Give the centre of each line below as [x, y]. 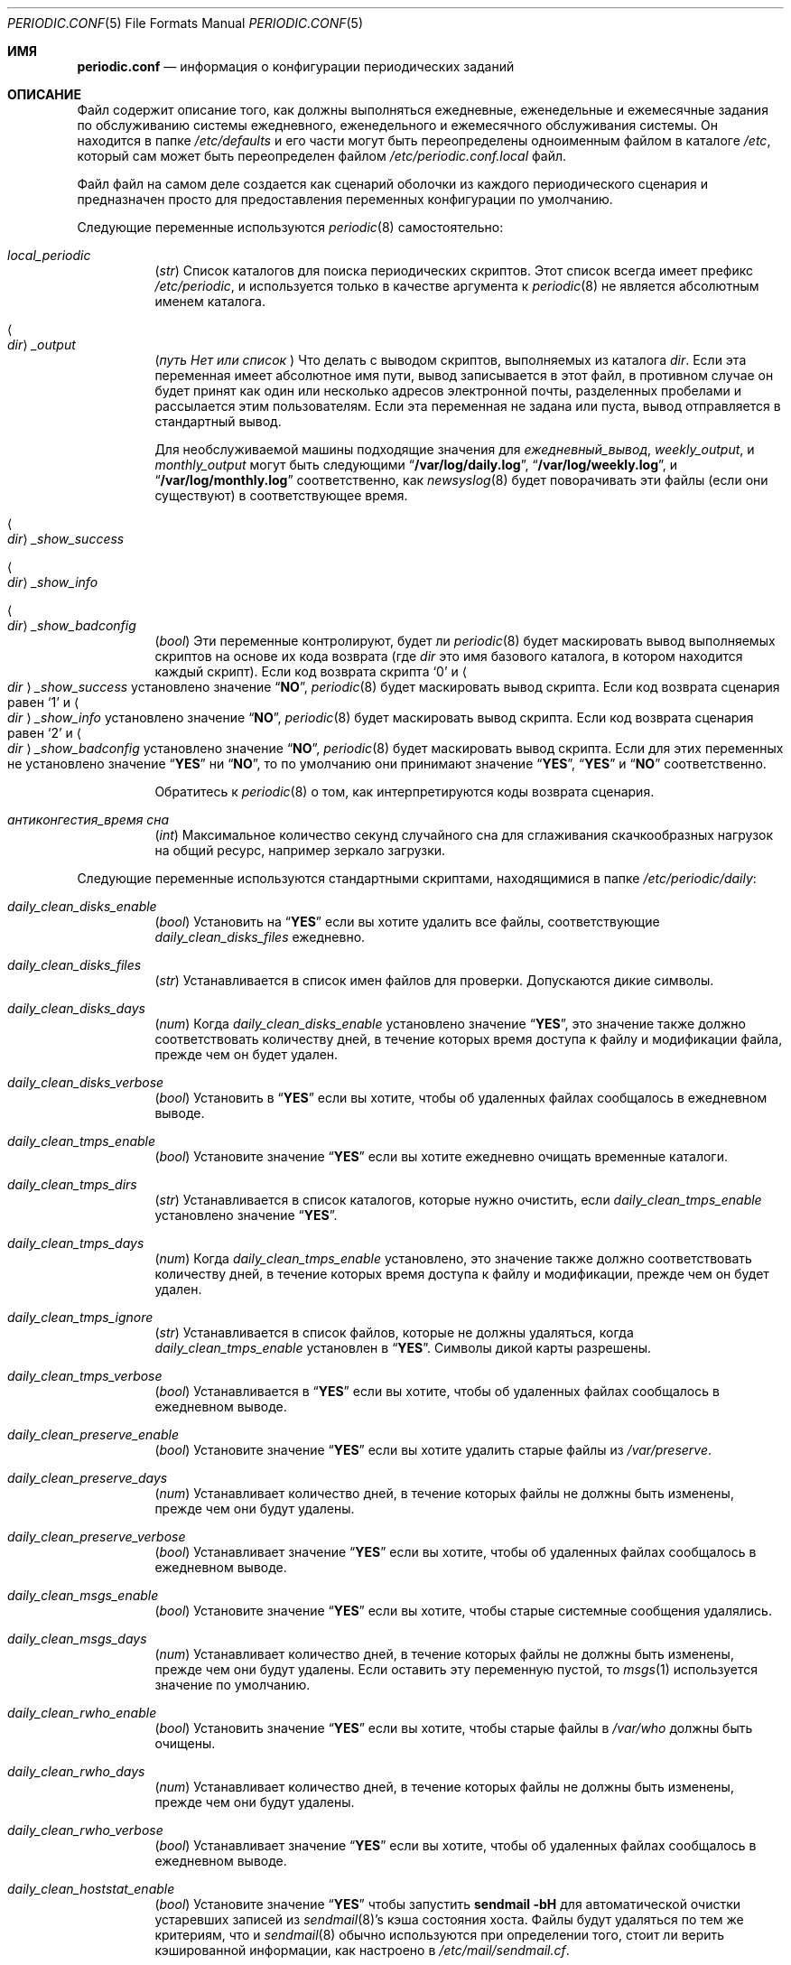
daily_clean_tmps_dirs [72, 1184]
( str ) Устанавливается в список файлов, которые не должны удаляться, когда [394, 1332]
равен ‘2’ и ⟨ [45, 733]
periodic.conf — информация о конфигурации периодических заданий [296, 66]
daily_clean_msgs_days [77, 1639]
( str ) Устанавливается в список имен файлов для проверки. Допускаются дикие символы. [434, 980]
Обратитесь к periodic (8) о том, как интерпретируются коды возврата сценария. [405, 792]
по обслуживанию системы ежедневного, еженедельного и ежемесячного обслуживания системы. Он [397, 125]
